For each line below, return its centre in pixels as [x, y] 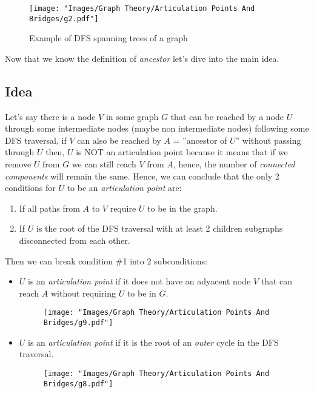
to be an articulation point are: [124, 188]
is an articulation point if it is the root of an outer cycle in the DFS [153, 342]
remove [18, 164]
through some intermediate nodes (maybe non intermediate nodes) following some [157, 128]
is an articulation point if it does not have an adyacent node [139, 281]
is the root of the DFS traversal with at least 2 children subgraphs [160, 228]
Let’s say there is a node [50, 116]
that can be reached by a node [227, 116]
